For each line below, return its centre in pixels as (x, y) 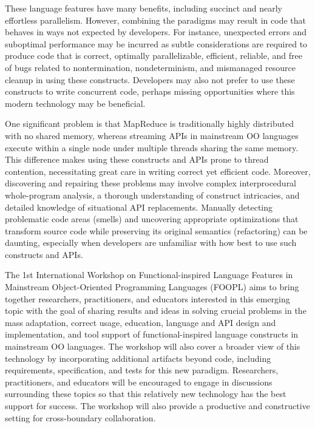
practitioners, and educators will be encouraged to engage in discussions (139, 382)
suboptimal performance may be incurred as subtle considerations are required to (156, 43)
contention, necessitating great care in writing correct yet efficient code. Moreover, (158, 171)
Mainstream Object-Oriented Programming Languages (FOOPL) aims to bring (152, 287)
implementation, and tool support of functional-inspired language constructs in (152, 334)
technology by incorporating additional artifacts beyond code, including (138, 358)
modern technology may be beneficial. (75, 103)
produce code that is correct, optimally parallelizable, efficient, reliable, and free (154, 56)
